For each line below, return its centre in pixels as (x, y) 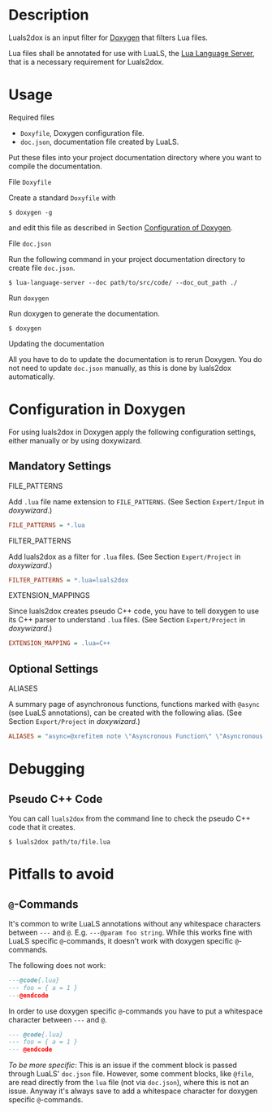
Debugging (47, 769)
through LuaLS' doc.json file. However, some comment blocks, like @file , (131, 1074)
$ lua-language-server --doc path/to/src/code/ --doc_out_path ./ (123, 282)
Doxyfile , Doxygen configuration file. (82, 133)
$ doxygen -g (30, 212)
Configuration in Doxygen (97, 410)
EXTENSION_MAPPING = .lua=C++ (60, 643)
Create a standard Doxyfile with (62, 198)
